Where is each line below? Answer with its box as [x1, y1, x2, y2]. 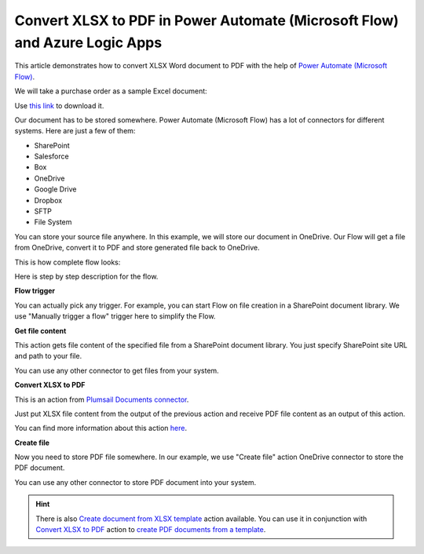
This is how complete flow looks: [14, 257, 121, 267]
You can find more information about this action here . [14, 424, 188, 433]
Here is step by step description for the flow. [14, 272, 159, 281]
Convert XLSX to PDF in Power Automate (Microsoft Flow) [14, 12, 400, 29]
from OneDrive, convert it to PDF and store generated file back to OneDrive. [14, 243, 261, 253]
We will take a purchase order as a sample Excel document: [14, 86, 207, 96]
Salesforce [34, 151, 70, 161]
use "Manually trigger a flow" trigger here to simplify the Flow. [14, 312, 216, 321]
